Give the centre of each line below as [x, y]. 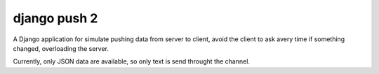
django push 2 [55, 18]
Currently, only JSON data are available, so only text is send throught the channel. [132, 61]
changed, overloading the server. [61, 48]
